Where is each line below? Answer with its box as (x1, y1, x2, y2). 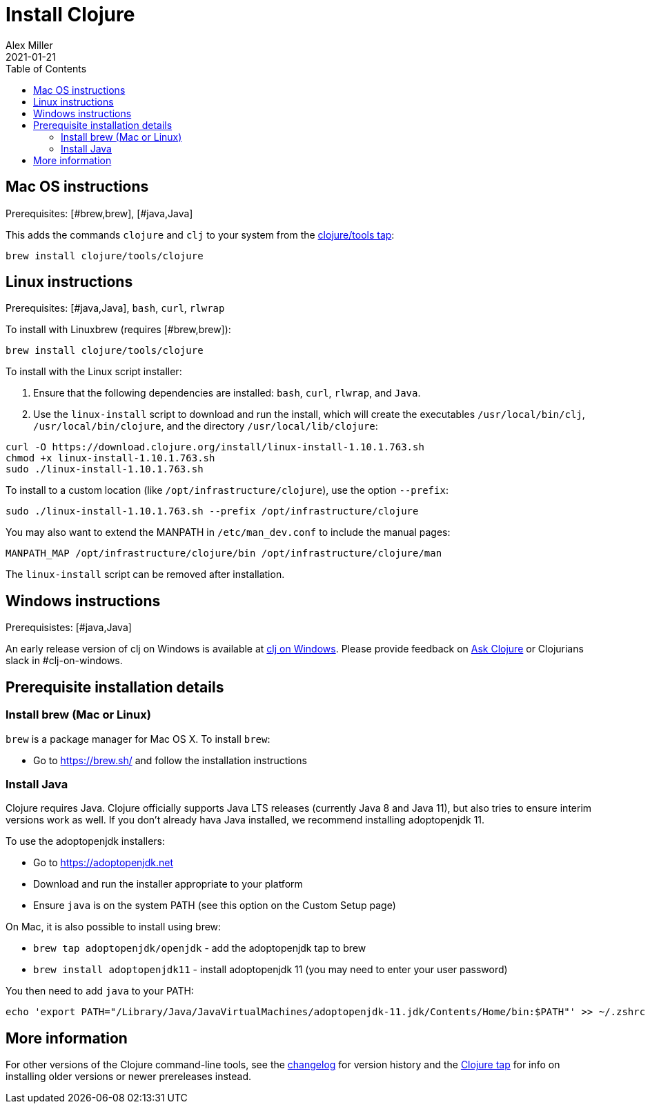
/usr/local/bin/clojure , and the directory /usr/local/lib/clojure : (33, 420, 378, 432)
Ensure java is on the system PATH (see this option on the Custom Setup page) (33, 899, 396, 912)
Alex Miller (6, 39, 53, 51)
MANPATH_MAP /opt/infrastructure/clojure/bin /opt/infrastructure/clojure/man (6, 548, 442, 559)
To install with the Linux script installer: (6, 366, 182, 378)
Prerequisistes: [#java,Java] (6, 621, 132, 634)
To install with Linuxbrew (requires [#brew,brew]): (6, 323, 231, 336)
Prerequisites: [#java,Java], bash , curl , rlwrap (6, 302, 225, 314)
